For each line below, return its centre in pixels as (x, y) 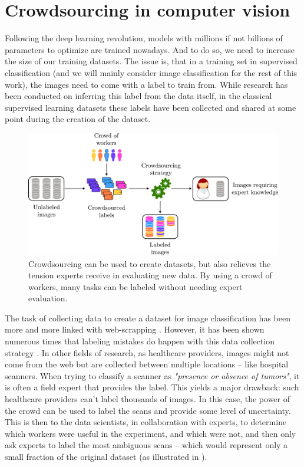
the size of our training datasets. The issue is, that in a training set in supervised (151, 61)
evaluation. (48, 298)
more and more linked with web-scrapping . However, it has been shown (135, 329)
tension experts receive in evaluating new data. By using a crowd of (150, 275)
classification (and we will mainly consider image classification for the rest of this (151, 72)
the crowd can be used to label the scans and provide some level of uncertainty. (148, 410)
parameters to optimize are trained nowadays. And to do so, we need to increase (150, 49)
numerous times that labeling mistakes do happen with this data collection (140, 341)
